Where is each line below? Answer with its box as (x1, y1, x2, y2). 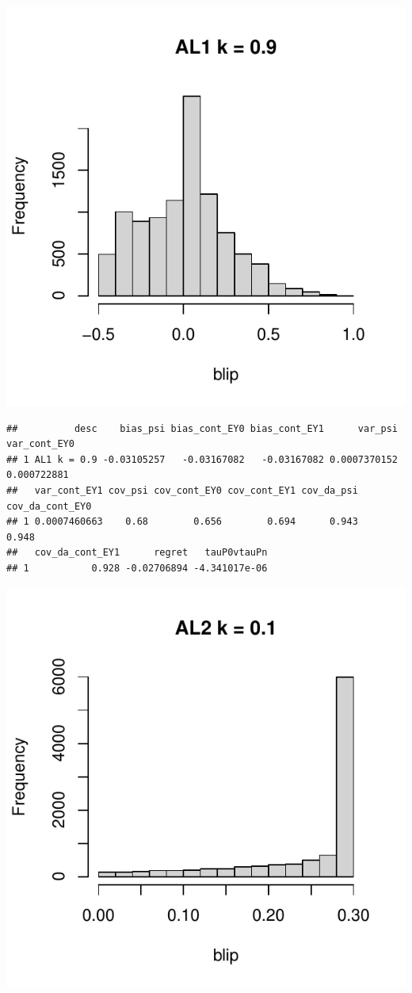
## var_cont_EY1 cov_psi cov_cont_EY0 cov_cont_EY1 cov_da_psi (6, 484, 358, 496)
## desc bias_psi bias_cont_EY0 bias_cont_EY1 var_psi (6, 422, 398, 434)
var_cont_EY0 (6, 438, 74, 450)
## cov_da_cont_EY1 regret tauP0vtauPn (6, 547, 268, 559)
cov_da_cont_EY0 (6, 500, 92, 512)
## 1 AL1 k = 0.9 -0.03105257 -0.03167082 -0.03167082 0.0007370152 (6, 453, 398, 465)
